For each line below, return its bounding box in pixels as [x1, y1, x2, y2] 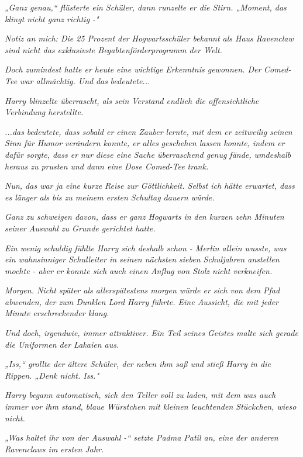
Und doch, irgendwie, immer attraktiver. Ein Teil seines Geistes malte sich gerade [5, 327, 298, 339]
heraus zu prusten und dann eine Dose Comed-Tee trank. [5, 160, 209, 172]
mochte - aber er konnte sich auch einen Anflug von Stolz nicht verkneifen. [5, 264, 273, 276]
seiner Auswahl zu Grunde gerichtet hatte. [5, 221, 156, 234]
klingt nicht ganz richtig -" [5, 12, 99, 25]
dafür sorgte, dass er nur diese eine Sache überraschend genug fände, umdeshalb [5, 148, 291, 160]
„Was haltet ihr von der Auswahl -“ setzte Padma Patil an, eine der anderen [5, 431, 278, 444]
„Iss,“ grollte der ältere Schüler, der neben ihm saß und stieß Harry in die [5, 358, 271, 370]
